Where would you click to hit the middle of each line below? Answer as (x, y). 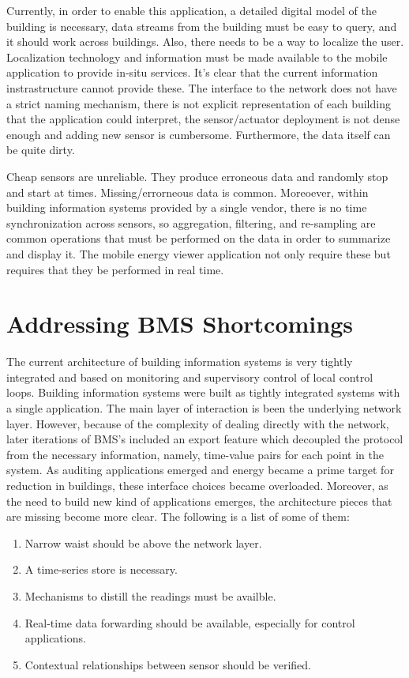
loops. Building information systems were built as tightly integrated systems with (203, 392)
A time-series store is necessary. (101, 569)
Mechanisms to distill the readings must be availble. (150, 595)
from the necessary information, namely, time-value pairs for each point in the (195, 454)
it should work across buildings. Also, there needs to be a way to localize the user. (205, 41)
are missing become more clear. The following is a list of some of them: (178, 516)
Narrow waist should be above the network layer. (143, 542)
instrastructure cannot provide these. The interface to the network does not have (202, 87)
